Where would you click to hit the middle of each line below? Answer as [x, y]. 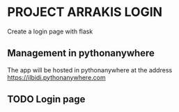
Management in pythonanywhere [81, 53]
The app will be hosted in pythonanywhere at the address [90, 70]
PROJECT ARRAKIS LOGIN [85, 12]
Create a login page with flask [50, 31]
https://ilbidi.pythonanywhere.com [56, 77]
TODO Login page [46, 99]
